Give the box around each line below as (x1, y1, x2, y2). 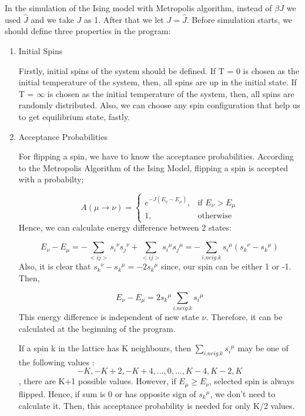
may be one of (237, 342, 289, 354)
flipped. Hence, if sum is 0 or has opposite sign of (18, 387, 196, 400)
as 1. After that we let (84, 13, 164, 25)
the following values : (18, 355, 95, 368)
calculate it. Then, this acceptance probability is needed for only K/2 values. (18, 399, 295, 411)
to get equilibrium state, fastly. (18, 110, 130, 122)
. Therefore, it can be (206, 310, 283, 322)
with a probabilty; (18, 173, 84, 185)
